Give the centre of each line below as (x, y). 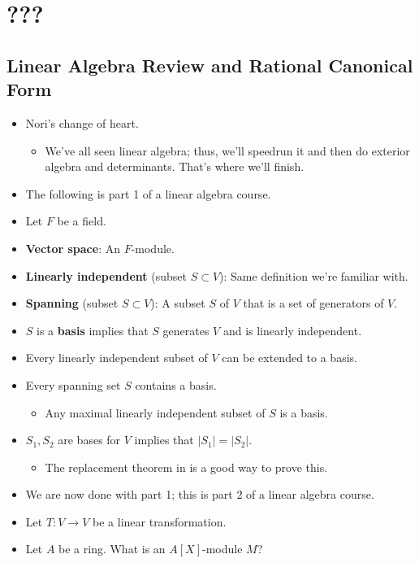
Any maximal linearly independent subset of (155, 412)
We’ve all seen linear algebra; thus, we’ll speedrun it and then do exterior (227, 150)
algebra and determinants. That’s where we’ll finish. (175, 166)
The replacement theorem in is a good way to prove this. (186, 467)
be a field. (82, 221)
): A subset (178, 303)
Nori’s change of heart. (82, 122)
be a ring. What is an (112, 549)
